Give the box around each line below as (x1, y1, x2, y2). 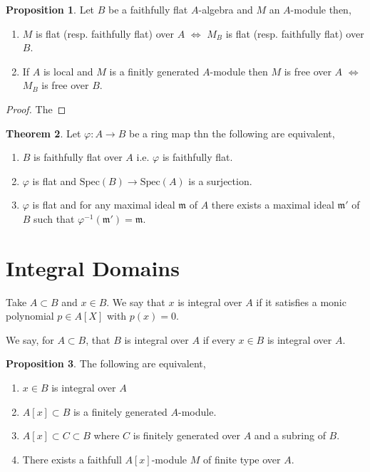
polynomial (6, 308, 54, 323)
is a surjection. (188, 173, 252, 188)
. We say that (106, 294, 165, 309)
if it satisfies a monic (256, 294, 346, 309)
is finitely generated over (133, 428, 241, 443)
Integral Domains (6, 253, 180, 282)
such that (34, 211, 75, 226)
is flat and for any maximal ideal (32, 197, 175, 212)
